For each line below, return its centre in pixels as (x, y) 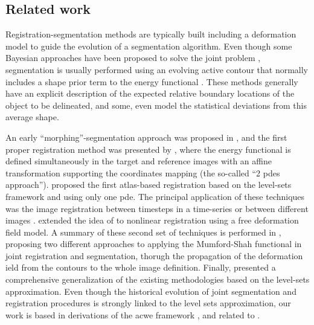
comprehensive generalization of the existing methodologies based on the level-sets (158, 279)
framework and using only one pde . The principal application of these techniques (155, 196)
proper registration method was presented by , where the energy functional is (148, 149)
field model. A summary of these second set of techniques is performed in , (143, 232)
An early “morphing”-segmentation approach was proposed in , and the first (146, 137)
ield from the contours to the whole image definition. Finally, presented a (141, 267)
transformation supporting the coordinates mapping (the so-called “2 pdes (143, 172)
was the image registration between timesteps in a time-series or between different (157, 208)
